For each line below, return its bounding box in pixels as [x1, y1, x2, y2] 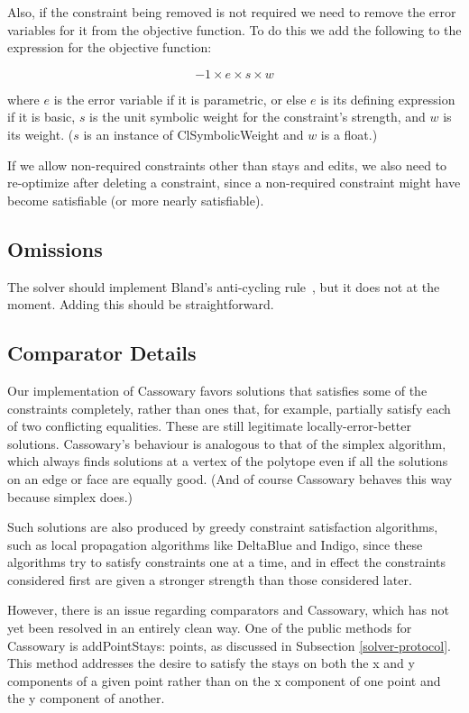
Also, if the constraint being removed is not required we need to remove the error [7, 3, 456, 21]
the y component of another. [7, 689, 165, 708]
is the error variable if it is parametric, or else [53, 89, 307, 108]
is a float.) [320, 124, 378, 143]
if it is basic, [7, 107, 76, 126]
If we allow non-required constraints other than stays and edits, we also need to [7, 155, 447, 174]
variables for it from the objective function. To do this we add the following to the [7, 20, 462, 39]
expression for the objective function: [7, 38, 212, 57]
